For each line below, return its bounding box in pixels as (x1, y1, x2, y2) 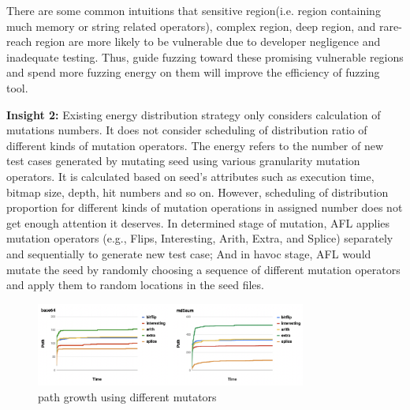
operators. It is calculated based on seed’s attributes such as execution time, (6, 167, 375, 184)
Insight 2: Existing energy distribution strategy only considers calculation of (6, 106, 381, 122)
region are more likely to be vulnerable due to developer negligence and (35, 33, 381, 50)
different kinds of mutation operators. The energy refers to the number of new (6, 137, 384, 153)
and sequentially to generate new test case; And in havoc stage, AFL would (6, 245, 371, 261)
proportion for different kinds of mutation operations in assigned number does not (6, 199, 403, 216)
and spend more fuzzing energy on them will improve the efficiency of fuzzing (6, 64, 380, 81)
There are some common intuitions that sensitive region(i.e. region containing (6, 2, 381, 18)
